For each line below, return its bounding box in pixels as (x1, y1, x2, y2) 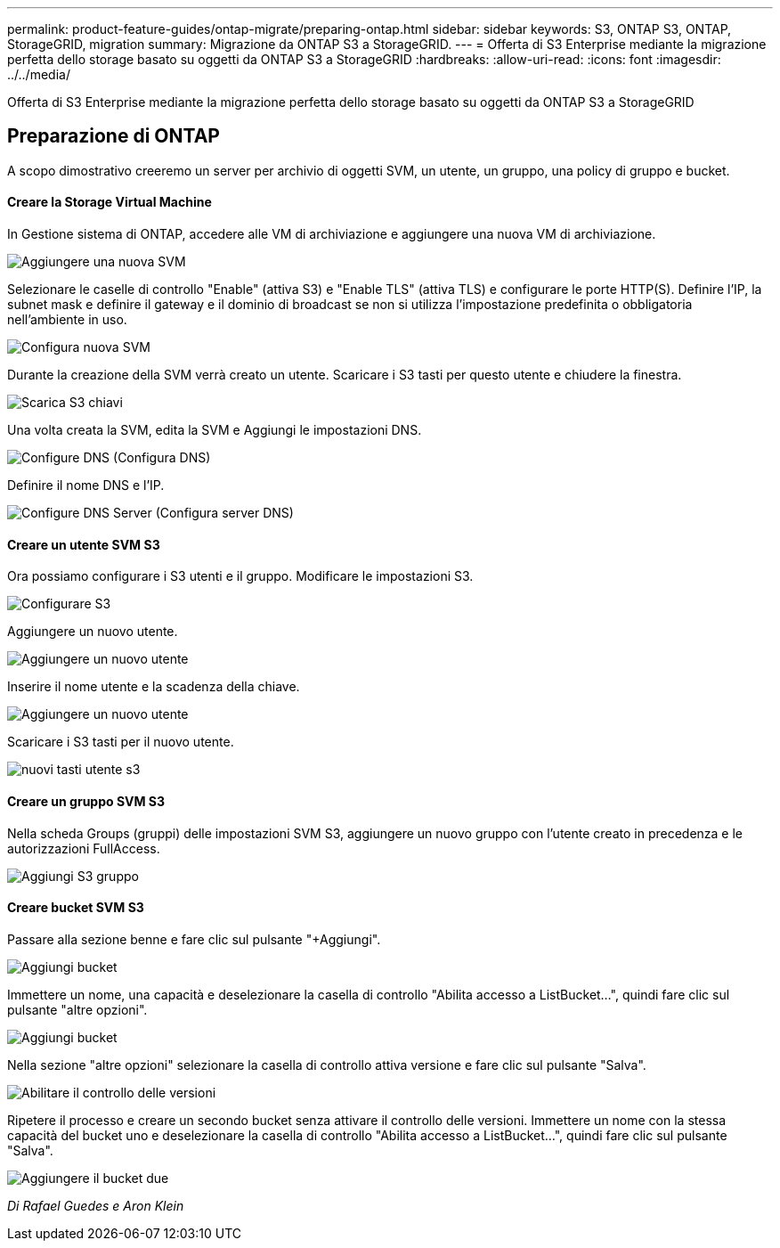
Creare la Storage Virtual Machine (7, 194, 212, 210)
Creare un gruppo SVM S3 (7, 793, 166, 809)
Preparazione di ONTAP (7, 125, 220, 148)
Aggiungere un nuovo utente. (7, 624, 178, 640)
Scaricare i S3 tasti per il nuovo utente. (7, 734, 234, 750)
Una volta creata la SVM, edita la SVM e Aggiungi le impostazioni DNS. (7, 422, 422, 438)
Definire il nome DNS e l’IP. (7, 477, 165, 493)
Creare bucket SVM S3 (7, 900, 144, 916)
